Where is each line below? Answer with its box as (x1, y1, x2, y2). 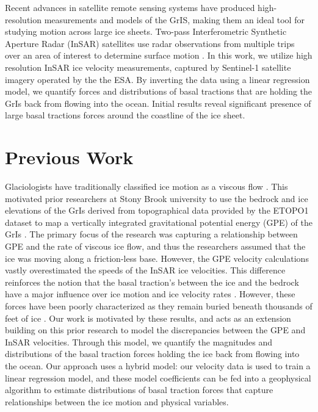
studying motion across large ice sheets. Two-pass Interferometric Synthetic (5, 25, 287, 38)
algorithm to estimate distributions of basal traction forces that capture (5, 383, 273, 396)
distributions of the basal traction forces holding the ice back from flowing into (5, 347, 300, 360)
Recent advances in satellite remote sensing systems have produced (5, 1, 255, 13)
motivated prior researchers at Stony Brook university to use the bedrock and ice (5, 192, 308, 204)
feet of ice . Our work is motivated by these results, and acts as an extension (5, 311, 291, 324)
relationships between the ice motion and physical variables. (5, 395, 229, 408)
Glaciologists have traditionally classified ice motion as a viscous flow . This (5, 180, 288, 193)
